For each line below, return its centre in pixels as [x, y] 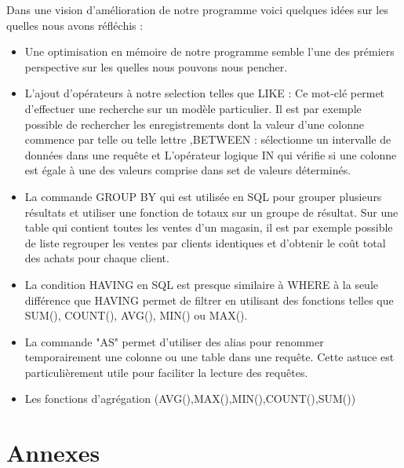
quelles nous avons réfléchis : [75, 25]
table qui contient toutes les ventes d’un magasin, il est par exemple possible [209, 227]
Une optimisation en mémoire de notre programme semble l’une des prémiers [209, 51]
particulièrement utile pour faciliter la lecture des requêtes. [166, 372]
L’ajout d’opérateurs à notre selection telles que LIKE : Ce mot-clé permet [205, 93]
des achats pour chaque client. [97, 258]
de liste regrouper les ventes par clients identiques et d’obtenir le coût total [205, 242]
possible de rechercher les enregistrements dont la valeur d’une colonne [195, 124]
